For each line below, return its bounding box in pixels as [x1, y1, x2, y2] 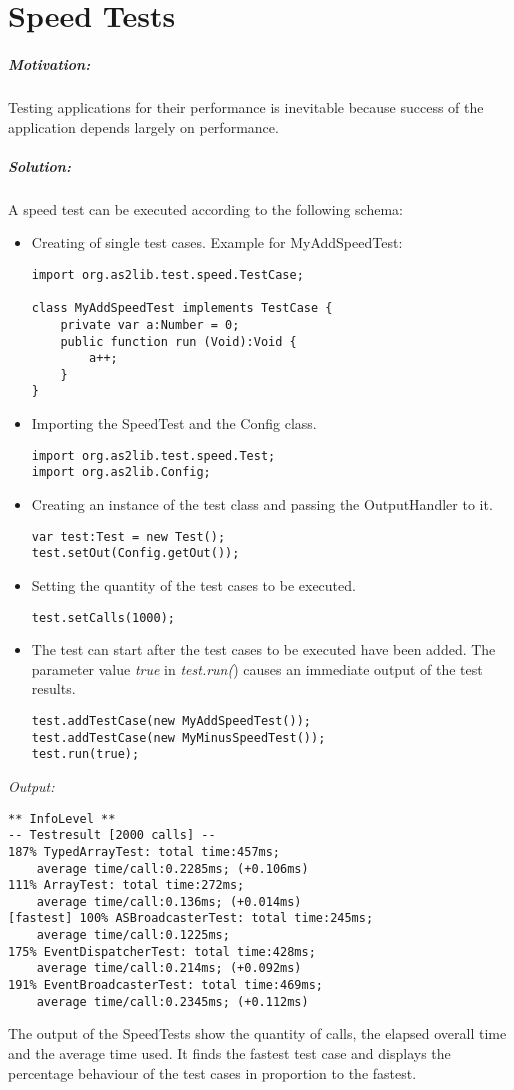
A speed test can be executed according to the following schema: [8, 198, 403, 219]
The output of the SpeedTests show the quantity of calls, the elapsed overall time [8, 1023, 507, 1044]
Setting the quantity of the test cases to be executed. [31, 574, 356, 595]
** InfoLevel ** [8, 811, 116, 826]
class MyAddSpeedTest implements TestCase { [31, 301, 333, 316]
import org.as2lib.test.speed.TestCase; [31, 267, 304, 282]
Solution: [8, 155, 71, 176]
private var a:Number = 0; [60, 317, 240, 332]
